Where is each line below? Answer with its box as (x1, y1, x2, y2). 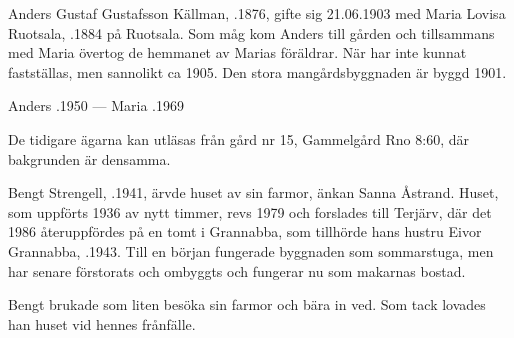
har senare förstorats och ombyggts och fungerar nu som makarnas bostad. (8, 260, 466, 281)
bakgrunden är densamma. (8, 148, 171, 169)
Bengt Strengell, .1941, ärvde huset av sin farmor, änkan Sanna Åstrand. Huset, (8, 182, 499, 203)
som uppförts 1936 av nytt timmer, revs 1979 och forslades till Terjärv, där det (8, 201, 492, 222)
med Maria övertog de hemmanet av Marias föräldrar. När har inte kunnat (8, 42, 467, 63)
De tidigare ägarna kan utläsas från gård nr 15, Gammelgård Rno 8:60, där (8, 128, 470, 149)
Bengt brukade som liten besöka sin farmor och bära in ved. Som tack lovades (8, 294, 486, 315)
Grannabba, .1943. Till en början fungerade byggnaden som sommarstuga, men (8, 240, 494, 261)
